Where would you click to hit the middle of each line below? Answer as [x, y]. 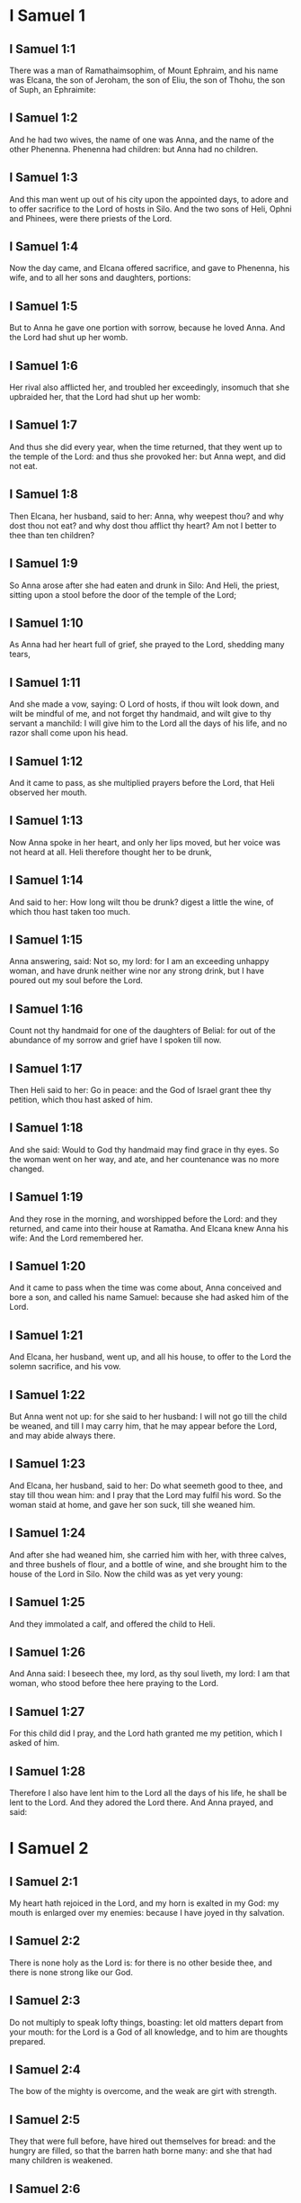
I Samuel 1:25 [47, 1602]
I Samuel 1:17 [46, 1068]
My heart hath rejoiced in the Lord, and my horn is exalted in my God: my [144, 1903]
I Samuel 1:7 [44, 425]
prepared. [28, 2041]
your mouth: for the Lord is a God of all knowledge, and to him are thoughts [149, 2032]
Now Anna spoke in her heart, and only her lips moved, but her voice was [145, 842]
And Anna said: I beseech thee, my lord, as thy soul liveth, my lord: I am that [150, 1674]
